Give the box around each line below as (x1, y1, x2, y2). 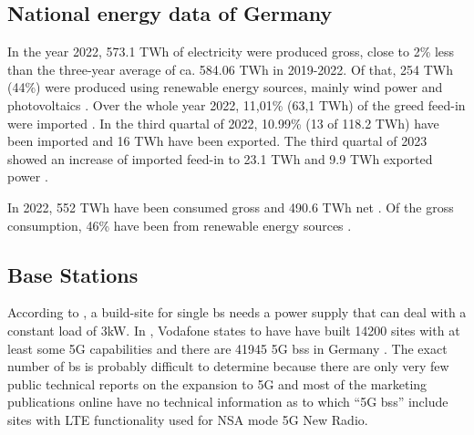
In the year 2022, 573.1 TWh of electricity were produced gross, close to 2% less (7, 42, 455, 61)
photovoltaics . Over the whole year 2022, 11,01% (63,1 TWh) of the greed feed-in (7, 95, 466, 114)
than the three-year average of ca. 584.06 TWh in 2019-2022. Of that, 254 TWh (7, 59, 453, 78)
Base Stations (7, 260, 139, 288)
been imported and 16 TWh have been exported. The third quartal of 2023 (7, 131, 428, 150)
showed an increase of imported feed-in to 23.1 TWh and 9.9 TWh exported (7, 149, 433, 168)
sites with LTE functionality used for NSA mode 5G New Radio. (7, 409, 368, 429)
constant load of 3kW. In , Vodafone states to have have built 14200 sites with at (7, 320, 460, 339)
